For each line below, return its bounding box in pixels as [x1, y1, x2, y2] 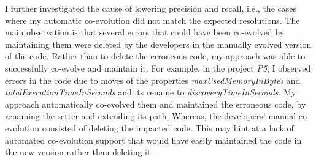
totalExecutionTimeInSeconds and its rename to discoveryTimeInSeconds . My [5, 86, 296, 98]
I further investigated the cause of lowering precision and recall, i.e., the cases [5, 2, 296, 14]
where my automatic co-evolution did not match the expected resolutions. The [5, 13, 300, 26]
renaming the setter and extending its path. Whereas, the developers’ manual [5, 109, 296, 122]
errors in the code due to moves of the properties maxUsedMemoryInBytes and [5, 73, 301, 86]
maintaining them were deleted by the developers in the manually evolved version [5, 37, 312, 50]
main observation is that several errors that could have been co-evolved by [5, 26, 285, 39]
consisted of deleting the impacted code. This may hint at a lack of [42, 121, 294, 134]
